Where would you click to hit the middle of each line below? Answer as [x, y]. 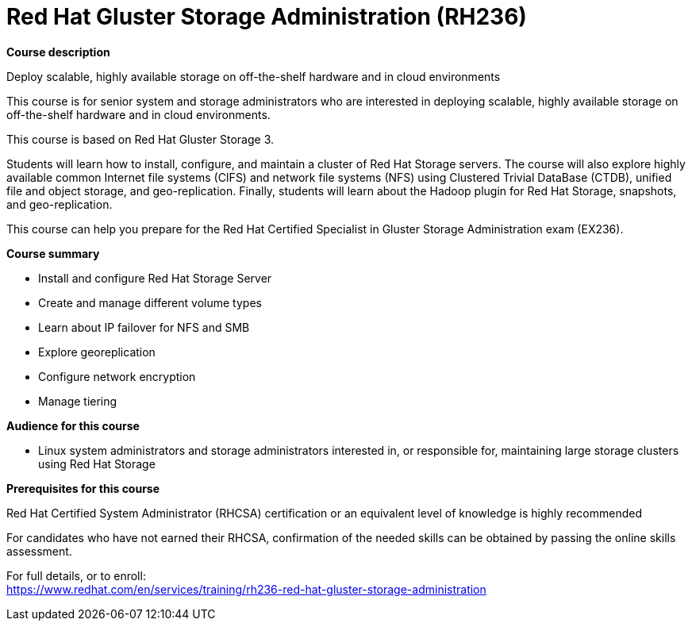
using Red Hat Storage [97, 464]
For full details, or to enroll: [76, 575]
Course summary [53, 253]
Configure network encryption [117, 376]
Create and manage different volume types [150, 302]
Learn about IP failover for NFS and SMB [144, 327]
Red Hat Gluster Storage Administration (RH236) [267, 17]
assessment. [39, 551]
